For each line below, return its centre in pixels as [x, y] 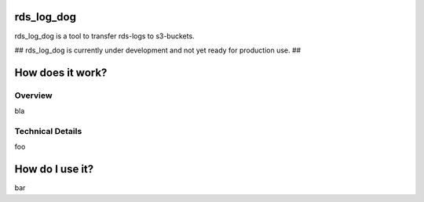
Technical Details [48, 131]
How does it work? [61, 72]
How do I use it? [54, 170]
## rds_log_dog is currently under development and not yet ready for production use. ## [158, 50]
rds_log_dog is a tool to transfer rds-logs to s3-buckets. [105, 36]
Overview [33, 96]
